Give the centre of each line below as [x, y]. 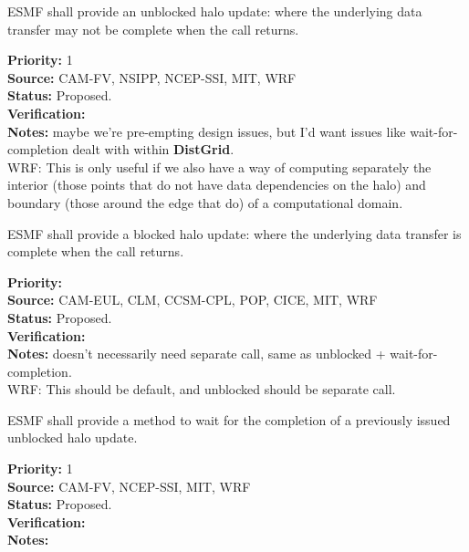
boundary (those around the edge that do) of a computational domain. [205, 202]
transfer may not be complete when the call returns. [153, 29]
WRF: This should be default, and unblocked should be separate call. [202, 389]
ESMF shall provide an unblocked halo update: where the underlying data [215, 11]
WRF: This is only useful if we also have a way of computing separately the [219, 167]
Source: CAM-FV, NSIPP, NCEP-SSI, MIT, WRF [152, 77]
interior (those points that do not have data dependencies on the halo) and [217, 185]
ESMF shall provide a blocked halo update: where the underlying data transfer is [234, 233]
